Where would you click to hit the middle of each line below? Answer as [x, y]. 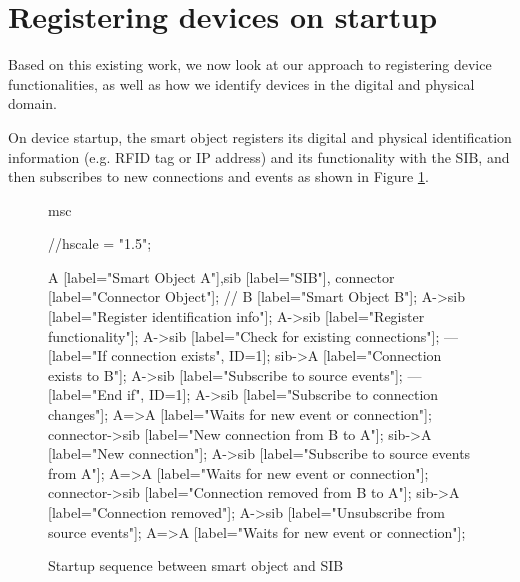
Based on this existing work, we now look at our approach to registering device [250, 64]
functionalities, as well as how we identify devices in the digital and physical [241, 83]
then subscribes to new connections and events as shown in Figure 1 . [218, 176]
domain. [33, 103]
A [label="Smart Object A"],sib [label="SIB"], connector [221, 276]
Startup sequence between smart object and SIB [196, 565]
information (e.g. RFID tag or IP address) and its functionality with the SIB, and [259, 156]
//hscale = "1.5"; [100, 243]
